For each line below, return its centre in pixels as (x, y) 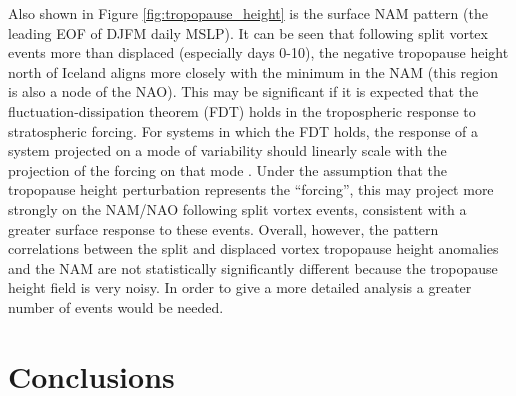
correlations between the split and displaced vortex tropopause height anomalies (253, 248)
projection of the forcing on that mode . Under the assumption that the (227, 169)
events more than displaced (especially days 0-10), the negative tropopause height (258, 52)
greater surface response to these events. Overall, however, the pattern (223, 228)
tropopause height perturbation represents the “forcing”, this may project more (251, 189)
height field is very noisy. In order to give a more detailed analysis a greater (240, 287)
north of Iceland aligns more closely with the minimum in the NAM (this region (253, 71)
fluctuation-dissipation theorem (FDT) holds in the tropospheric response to (242, 110)
